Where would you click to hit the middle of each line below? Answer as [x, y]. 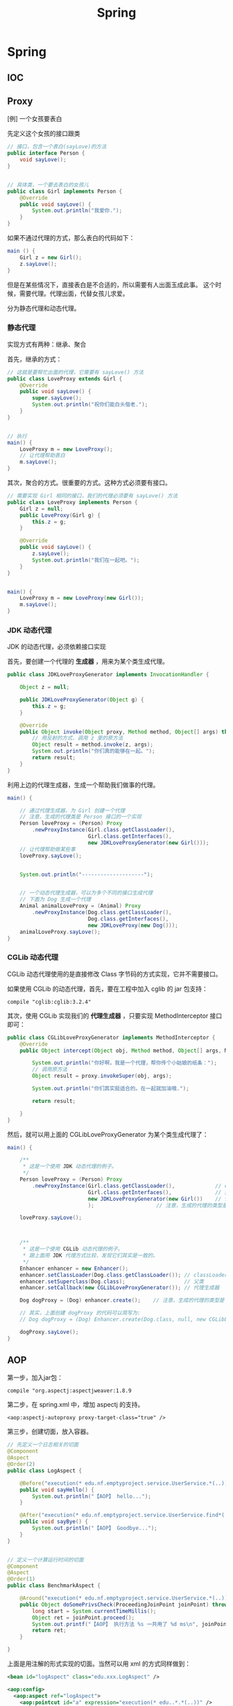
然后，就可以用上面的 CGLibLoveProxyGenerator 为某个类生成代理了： [108, 1134]
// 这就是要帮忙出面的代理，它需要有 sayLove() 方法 [76, 372]
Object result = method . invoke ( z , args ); [93, 745]
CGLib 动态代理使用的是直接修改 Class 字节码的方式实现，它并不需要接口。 [114, 974]
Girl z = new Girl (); [51, 257]
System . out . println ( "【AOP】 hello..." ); [92, 1496]
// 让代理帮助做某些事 [48, 849]
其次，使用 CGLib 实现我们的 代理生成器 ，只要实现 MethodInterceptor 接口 [115, 1015]
